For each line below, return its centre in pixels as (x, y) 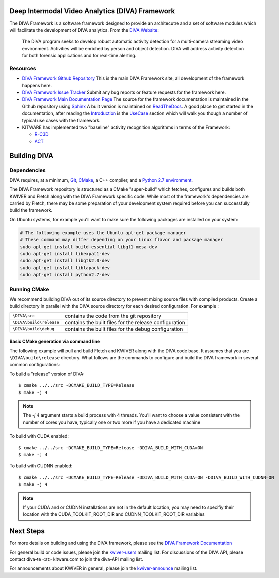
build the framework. (31, 210)
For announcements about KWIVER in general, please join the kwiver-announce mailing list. (103, 568)
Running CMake (29, 289)
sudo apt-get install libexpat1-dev (65, 253)
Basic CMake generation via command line (55, 342)
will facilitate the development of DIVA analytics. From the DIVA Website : (84, 30)
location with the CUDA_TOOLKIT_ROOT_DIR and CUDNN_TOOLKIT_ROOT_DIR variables (114, 514)
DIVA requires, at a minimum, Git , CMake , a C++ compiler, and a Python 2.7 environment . (101, 180)
